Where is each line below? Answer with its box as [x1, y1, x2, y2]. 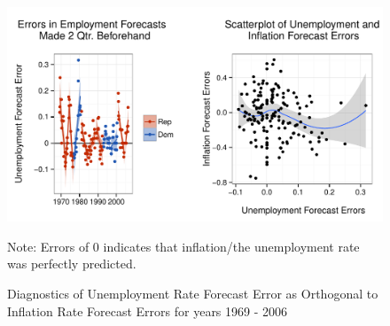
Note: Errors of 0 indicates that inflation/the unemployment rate [7, 237, 360, 255]
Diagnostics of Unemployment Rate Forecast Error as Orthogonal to [7, 284, 378, 302]
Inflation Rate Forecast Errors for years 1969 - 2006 [7, 301, 288, 320]
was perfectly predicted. [7, 254, 136, 273]
